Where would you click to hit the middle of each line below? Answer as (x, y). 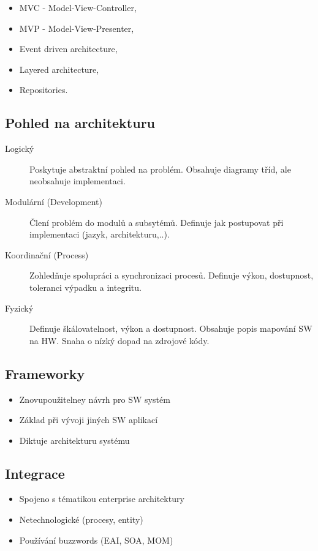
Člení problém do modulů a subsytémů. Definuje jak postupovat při (157, 222)
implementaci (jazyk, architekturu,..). (100, 234)
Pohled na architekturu (80, 123)
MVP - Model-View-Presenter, (77, 28)
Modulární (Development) (54, 201)
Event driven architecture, (68, 49)
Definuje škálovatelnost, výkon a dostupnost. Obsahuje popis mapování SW (171, 328)
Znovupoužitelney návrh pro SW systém (95, 399)
